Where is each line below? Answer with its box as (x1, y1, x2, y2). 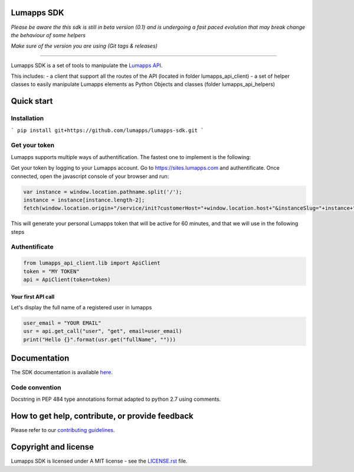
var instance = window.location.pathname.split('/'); (23, 189, 182, 195)
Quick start (11, 96, 53, 106)
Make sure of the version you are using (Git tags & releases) (11, 42, 158, 49)
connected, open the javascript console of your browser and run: (11, 173, 169, 180)
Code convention (11, 384, 61, 392)
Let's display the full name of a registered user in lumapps (11, 304, 152, 311)
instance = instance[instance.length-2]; (23, 196, 145, 203)
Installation (11, 114, 44, 123)
